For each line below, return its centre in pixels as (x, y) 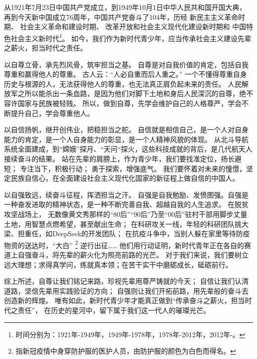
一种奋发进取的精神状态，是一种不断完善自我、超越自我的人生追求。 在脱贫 (126, 204)
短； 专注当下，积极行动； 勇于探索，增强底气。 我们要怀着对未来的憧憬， (125, 168)
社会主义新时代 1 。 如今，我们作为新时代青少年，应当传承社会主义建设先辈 (131, 37)
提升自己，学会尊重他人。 (52, 113)
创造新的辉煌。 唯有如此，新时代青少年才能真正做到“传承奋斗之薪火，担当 (125, 300)
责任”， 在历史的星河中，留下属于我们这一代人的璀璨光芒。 (114, 310)
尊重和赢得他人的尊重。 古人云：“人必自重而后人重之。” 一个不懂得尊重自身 (126, 74)
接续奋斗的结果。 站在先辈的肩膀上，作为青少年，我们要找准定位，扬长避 (123, 158)
